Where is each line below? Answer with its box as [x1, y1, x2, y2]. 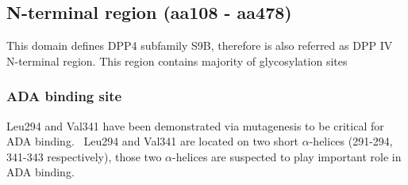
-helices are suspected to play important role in [172, 148, 402, 164]
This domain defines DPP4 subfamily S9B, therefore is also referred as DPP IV [6, 37, 393, 54]
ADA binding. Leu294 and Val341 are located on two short [6, 133, 299, 149]
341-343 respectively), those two [6, 148, 162, 164]
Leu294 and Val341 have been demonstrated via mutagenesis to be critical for [6, 117, 384, 134]
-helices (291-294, [309, 133, 393, 149]
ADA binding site [6, 86, 122, 106]
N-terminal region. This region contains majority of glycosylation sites [6, 52, 348, 69]
